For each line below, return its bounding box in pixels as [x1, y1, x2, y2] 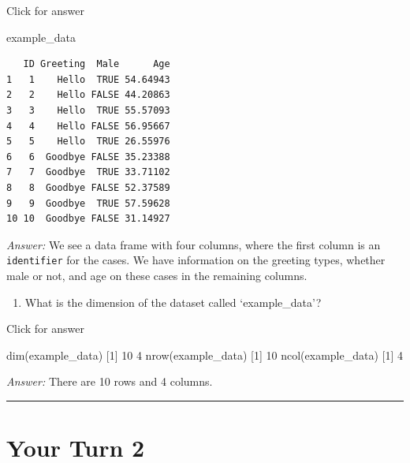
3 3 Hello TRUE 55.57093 [6, 104, 170, 116]
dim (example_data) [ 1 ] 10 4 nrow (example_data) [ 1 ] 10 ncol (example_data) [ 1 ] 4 [6, 346, 403, 363]
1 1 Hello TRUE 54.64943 [6, 73, 170, 85]
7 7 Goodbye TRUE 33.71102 [6, 166, 170, 178]
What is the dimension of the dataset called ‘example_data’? [24, 293, 322, 310]
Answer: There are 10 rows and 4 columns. [6, 373, 213, 390]
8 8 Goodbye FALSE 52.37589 [6, 181, 170, 193]
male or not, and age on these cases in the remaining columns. [6, 267, 307, 283]
